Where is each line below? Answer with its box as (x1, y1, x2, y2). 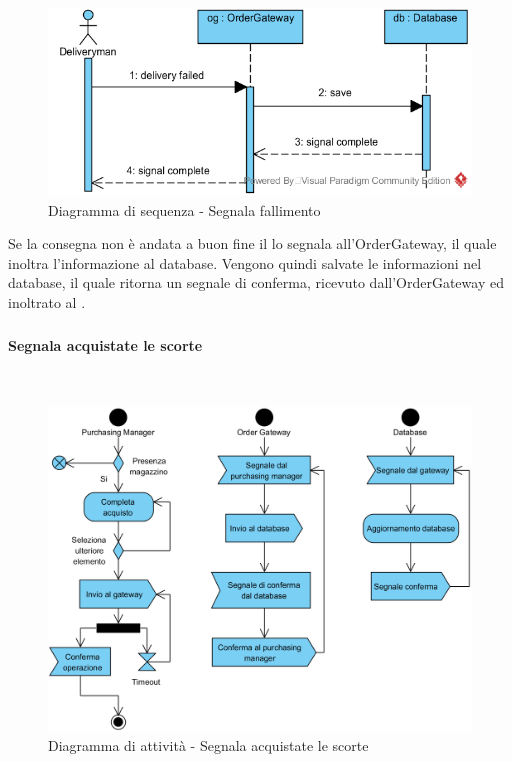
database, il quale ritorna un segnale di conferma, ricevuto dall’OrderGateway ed (8, 272, 504, 293)
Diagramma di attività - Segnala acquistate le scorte (48, 735, 369, 756)
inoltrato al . (8, 291, 86, 312)
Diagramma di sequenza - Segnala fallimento (48, 199, 321, 220)
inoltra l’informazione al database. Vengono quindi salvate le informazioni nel (8, 252, 482, 273)
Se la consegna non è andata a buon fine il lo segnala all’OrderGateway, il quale (8, 233, 497, 254)
